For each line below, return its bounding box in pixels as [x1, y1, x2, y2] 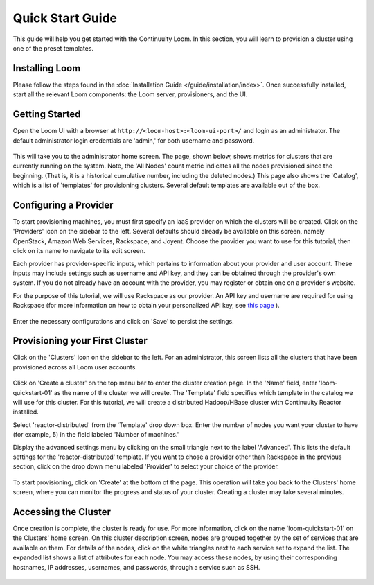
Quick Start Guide [12, 10, 118, 26]
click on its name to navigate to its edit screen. [12, 247, 145, 255]
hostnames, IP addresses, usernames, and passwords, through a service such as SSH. [12, 563, 260, 571]
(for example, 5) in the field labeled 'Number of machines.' [12, 430, 179, 439]
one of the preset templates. [12, 44, 93, 52]
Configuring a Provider [12, 199, 114, 211]
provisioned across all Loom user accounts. [12, 363, 138, 371]
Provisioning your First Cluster [12, 335, 148, 347]
